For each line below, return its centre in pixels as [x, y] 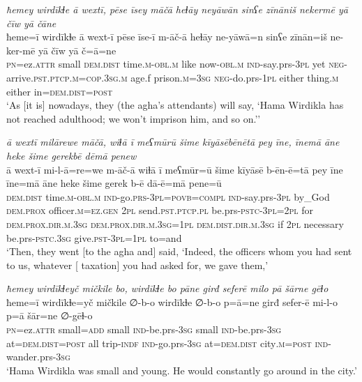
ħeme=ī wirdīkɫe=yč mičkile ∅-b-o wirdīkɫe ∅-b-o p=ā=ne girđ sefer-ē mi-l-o [172, 301]
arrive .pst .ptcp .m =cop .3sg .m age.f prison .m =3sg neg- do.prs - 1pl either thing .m [173, 77]
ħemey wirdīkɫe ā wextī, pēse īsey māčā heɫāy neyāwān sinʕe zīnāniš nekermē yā [177, 9]
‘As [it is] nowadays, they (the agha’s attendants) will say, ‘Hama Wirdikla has [175, 105]
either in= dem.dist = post [60, 91]
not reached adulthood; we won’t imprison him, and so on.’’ [134, 118]
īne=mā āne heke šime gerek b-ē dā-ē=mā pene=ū [114, 183]
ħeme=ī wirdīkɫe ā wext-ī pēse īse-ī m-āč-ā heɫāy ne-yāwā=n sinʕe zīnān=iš [167, 37]
